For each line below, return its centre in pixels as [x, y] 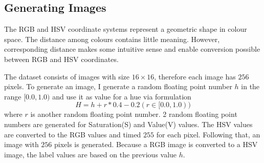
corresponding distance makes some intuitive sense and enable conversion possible [132, 49]
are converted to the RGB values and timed [73, 134]
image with [21, 144]
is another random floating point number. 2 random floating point [134, 114]
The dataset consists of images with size [67, 76]
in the [250, 86]
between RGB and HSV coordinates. [61, 59]
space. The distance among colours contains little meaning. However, [112, 39]
